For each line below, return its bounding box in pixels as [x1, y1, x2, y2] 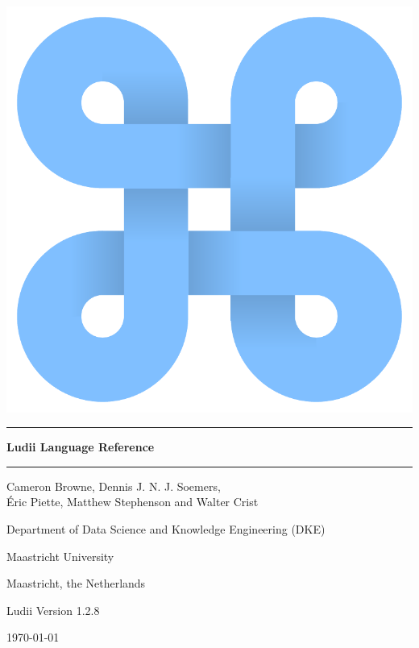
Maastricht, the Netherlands [6, 575, 146, 592]
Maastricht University [6, 547, 114, 564]
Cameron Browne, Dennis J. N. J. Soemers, [6, 477, 221, 494]
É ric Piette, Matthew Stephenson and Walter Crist [6, 493, 259, 510]
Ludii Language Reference [6, 438, 155, 455]
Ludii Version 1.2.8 [6, 601, 100, 618]
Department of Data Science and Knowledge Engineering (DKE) [6, 521, 326, 538]
